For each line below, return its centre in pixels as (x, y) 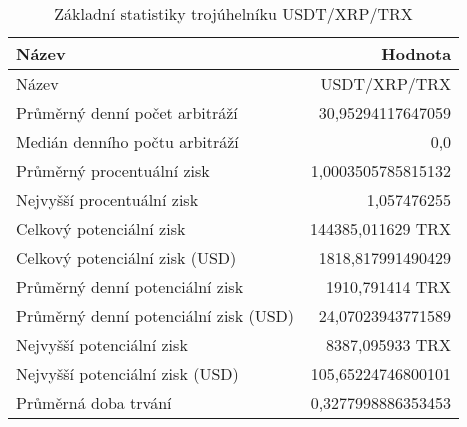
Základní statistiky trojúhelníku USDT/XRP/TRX (233, 13)
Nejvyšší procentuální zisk (107, 199)
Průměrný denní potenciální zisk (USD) (155, 315)
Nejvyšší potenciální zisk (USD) (127, 373)
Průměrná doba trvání (94, 402)
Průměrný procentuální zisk (113, 170)
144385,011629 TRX (381, 228)
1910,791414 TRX (389, 286)
